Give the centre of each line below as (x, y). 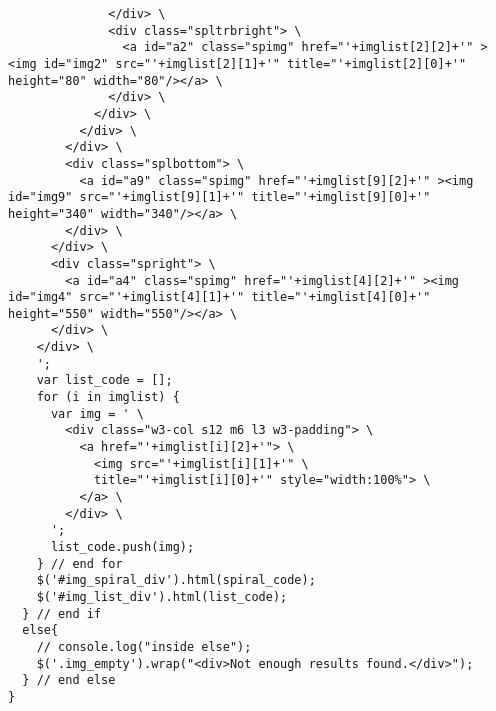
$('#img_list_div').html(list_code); (162, 596)
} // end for (79, 563)
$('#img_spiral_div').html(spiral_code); (176, 580)
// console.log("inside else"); (144, 646)
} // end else (69, 680)
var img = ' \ (97, 413)
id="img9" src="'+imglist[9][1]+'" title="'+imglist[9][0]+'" (219, 197)
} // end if (62, 613)
